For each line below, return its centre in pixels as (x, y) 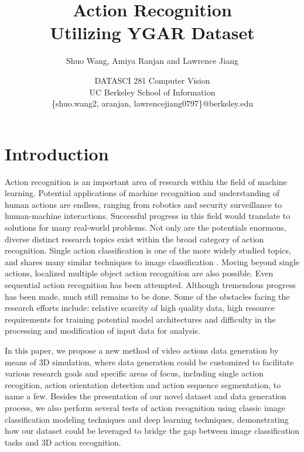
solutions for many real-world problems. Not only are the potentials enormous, (146, 227)
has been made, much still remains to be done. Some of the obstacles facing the (147, 296)
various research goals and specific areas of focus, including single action (134, 373)
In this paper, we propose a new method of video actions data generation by (142, 350)
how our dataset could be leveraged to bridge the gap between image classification (152, 431)
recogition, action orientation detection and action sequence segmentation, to (143, 384)
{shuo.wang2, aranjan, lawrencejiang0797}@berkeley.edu (152, 103)
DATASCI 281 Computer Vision (152, 80)
